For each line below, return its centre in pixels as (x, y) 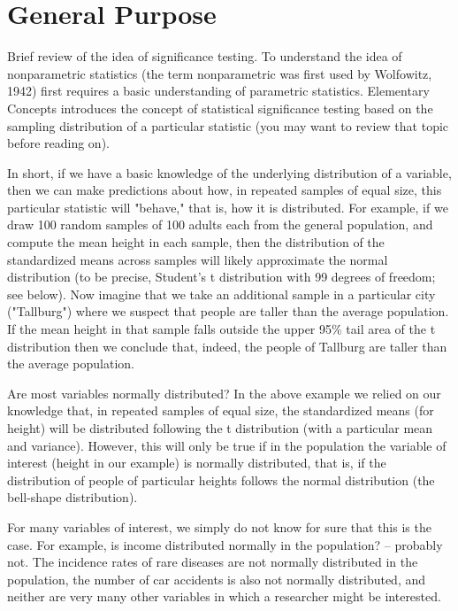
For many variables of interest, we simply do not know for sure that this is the (219, 526)
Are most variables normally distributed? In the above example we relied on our (224, 393)
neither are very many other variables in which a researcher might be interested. (224, 596)
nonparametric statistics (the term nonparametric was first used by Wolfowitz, (220, 73)
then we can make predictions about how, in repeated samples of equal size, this (225, 190)
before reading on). (58, 143)
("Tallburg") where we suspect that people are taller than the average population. (228, 311)
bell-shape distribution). (73, 497)
